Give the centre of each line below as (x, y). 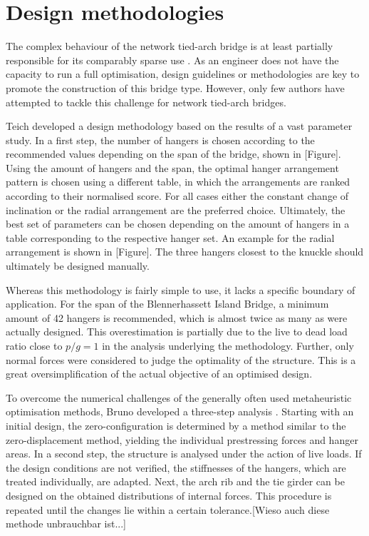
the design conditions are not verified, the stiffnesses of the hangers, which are (176, 467)
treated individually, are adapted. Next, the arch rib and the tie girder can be (175, 481)
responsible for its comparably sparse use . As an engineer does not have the (172, 60)
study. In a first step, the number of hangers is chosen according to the (160, 140)
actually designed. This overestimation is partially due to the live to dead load (177, 332)
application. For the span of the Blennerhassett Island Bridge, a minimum (167, 304)
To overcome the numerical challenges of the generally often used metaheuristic (179, 397)
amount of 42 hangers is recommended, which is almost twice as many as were (177, 317)
